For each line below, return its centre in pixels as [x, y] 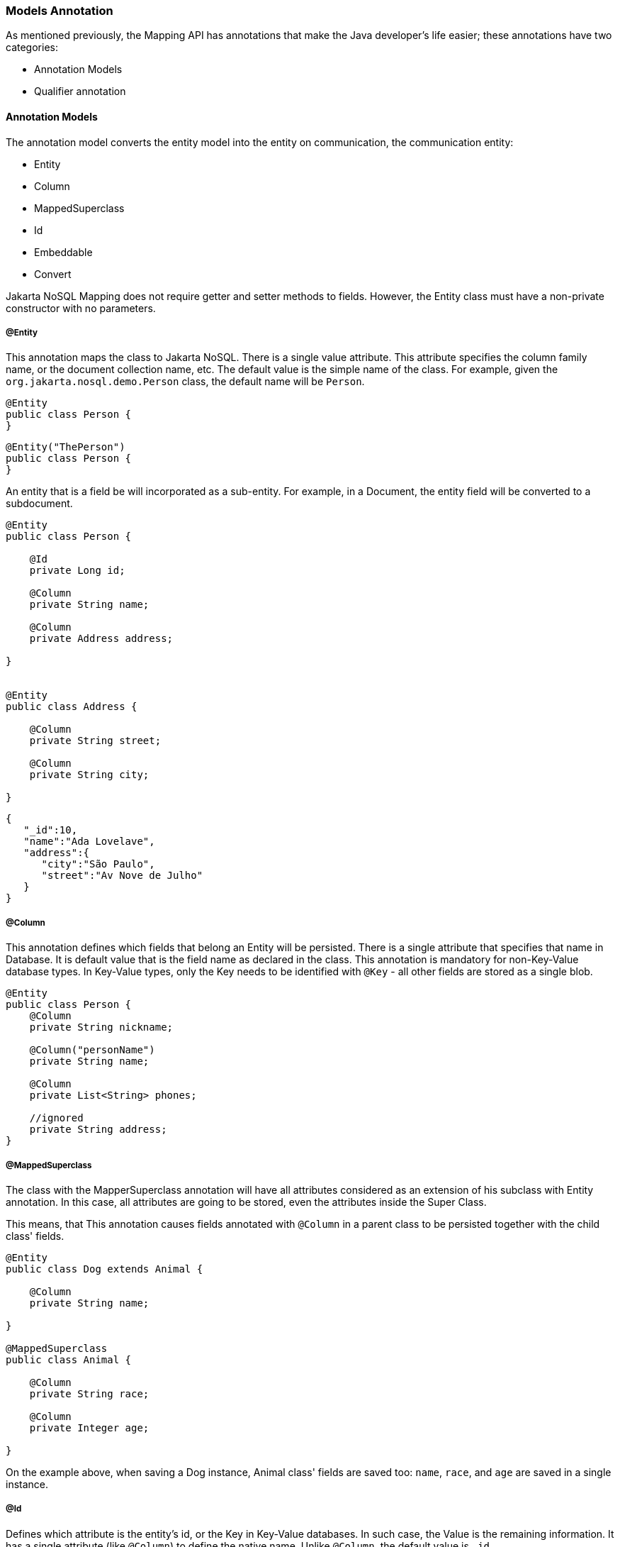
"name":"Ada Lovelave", [89, 842]
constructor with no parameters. [81, 308]
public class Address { [72, 707]
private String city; [89, 775]
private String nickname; [101, 1027]
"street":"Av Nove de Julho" [122, 876]
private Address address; [101, 639]
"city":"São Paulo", [98, 864]
